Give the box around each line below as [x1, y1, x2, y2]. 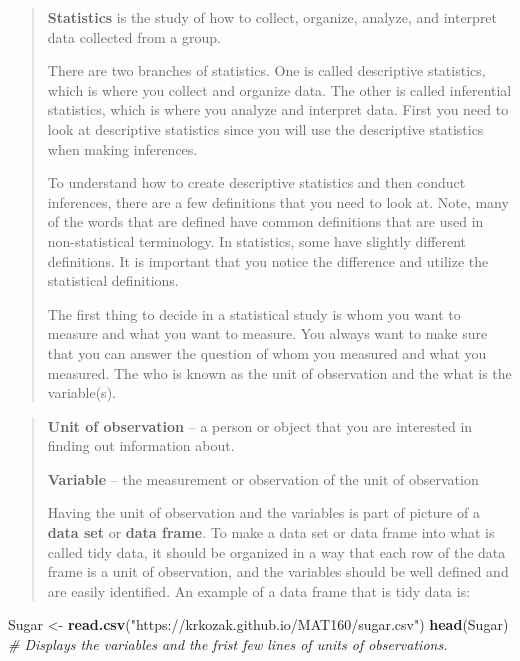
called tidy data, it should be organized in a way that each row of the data [47, 541, 506, 562]
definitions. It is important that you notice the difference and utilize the [47, 250, 489, 271]
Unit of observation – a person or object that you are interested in [47, 415, 473, 436]
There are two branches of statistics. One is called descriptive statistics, [47, 60, 486, 81]
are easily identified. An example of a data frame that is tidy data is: [47, 580, 471, 601]
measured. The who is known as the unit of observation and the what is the [47, 362, 512, 383]
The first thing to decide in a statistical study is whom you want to [47, 303, 461, 324]
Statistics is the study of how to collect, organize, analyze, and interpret [47, 7, 498, 27]
